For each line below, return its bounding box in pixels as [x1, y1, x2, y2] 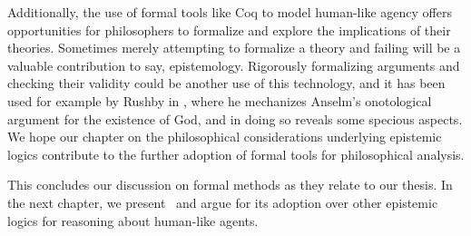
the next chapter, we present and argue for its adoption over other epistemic [7, 192, 438, 211]
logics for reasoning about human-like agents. [7, 211, 259, 230]
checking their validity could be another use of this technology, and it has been [7, 74, 446, 93]
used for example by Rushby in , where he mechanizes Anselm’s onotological [7, 91, 432, 110]
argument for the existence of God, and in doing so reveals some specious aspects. [7, 109, 463, 128]
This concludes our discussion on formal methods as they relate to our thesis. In [7, 175, 453, 194]
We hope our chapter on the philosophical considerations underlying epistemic [7, 127, 442, 146]
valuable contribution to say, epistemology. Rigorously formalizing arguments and [7, 55, 460, 74]
